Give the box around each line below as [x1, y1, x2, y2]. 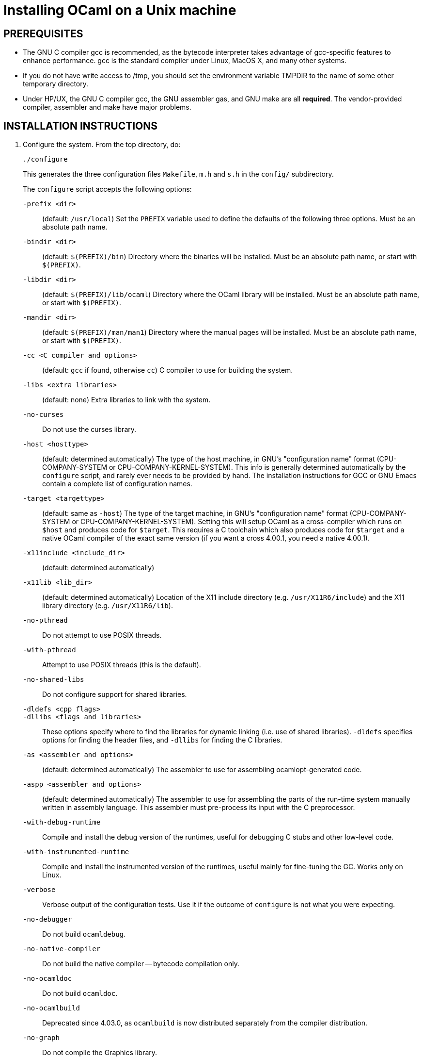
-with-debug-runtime [23, 818, 101, 827]
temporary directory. [23, 80, 89, 88]
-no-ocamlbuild [23, 1004, 80, 1012]
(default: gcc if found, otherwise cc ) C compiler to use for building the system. [42, 366, 293, 375]
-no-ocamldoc [23, 975, 72, 983]
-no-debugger [23, 915, 72, 924]
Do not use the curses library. [42, 425, 137, 434]
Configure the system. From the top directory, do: [23, 140, 181, 149]
